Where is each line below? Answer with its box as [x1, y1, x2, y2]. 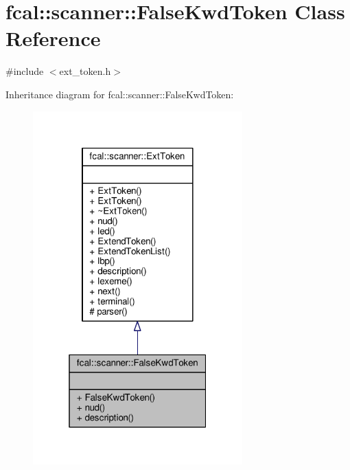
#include [5, 64, 44, 78]
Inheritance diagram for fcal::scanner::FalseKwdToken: [5, 87, 234, 101]
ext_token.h [59, 64, 111, 78]
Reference [5, 24, 101, 52]
